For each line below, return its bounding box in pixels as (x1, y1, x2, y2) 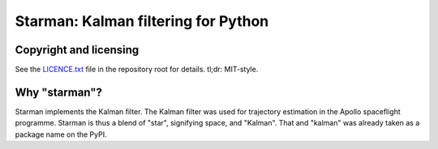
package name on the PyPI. (15, 130, 107, 139)
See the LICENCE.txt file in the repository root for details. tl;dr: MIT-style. (15, 65, 259, 74)
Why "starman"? (15, 85, 103, 99)
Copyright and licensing (15, 43, 140, 57)
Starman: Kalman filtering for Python (15, 12, 269, 30)
